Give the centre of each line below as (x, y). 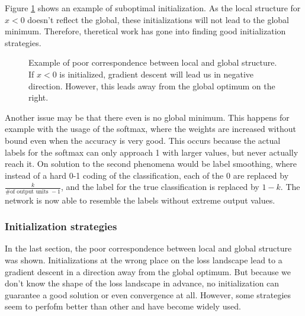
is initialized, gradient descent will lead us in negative (157, 74)
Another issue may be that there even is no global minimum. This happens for (147, 117)
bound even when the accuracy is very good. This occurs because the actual (143, 140)
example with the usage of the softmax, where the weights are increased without (150, 129)
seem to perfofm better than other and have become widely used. (123, 306)
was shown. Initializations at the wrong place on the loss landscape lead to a (144, 260)
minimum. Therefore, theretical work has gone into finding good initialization (145, 31)
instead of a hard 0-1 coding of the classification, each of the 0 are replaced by (147, 175)
